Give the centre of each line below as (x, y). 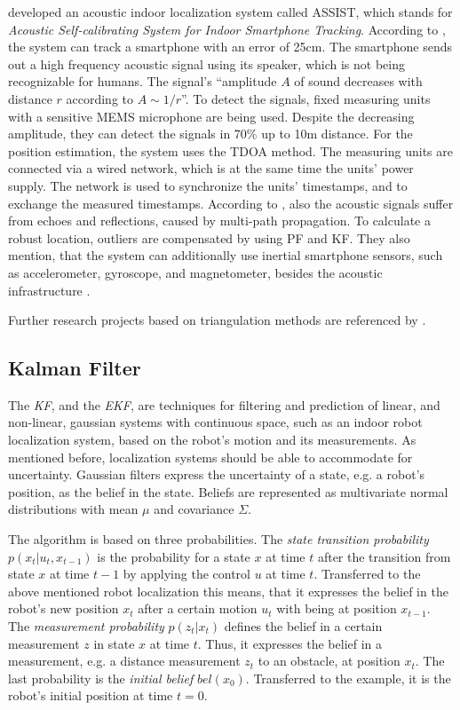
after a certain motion (198, 608)
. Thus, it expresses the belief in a (290, 643)
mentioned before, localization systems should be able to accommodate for (210, 457)
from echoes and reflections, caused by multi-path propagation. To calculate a (219, 221)
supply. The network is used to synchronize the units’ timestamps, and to (208, 185)
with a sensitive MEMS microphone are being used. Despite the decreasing (211, 116)
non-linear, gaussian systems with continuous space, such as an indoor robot (215, 422)
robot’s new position (63, 608)
